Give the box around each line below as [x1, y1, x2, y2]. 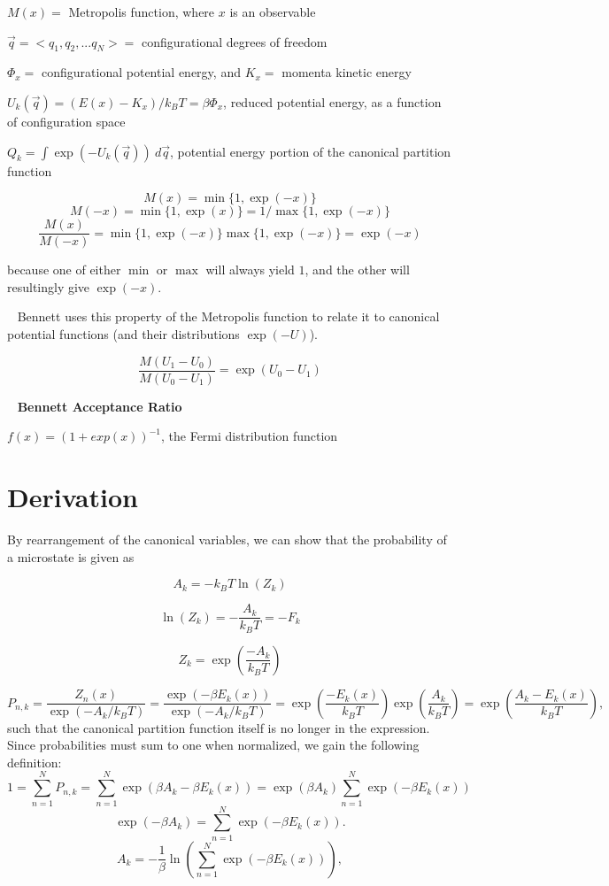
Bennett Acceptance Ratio [17, 397, 182, 415]
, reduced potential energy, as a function [223, 92, 442, 111]
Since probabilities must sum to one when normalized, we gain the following [7, 736, 420, 754]
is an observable [229, 3, 316, 20]
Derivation [7, 479, 138, 515]
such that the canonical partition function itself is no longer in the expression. [7, 718, 430, 736]
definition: [7, 752, 62, 771]
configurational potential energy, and [42, 63, 241, 81]
